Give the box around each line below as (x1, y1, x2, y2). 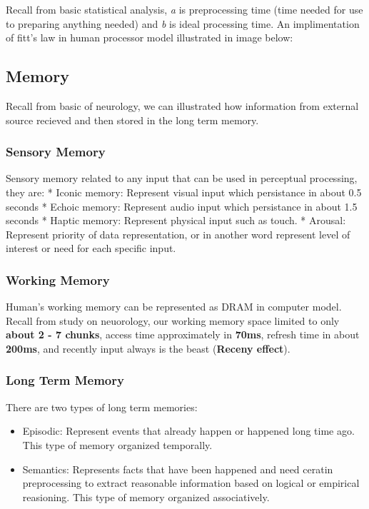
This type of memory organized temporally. (22, 437, 213, 452)
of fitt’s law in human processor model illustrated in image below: (6, 30, 293, 45)
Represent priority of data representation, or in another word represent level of (6, 226, 350, 241)
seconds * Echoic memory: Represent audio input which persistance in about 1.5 (6, 198, 358, 213)
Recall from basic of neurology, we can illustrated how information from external (6, 98, 359, 113)
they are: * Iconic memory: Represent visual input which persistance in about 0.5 (6, 184, 362, 199)
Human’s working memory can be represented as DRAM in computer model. (6, 299, 342, 314)
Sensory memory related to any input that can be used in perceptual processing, (6, 171, 358, 186)
